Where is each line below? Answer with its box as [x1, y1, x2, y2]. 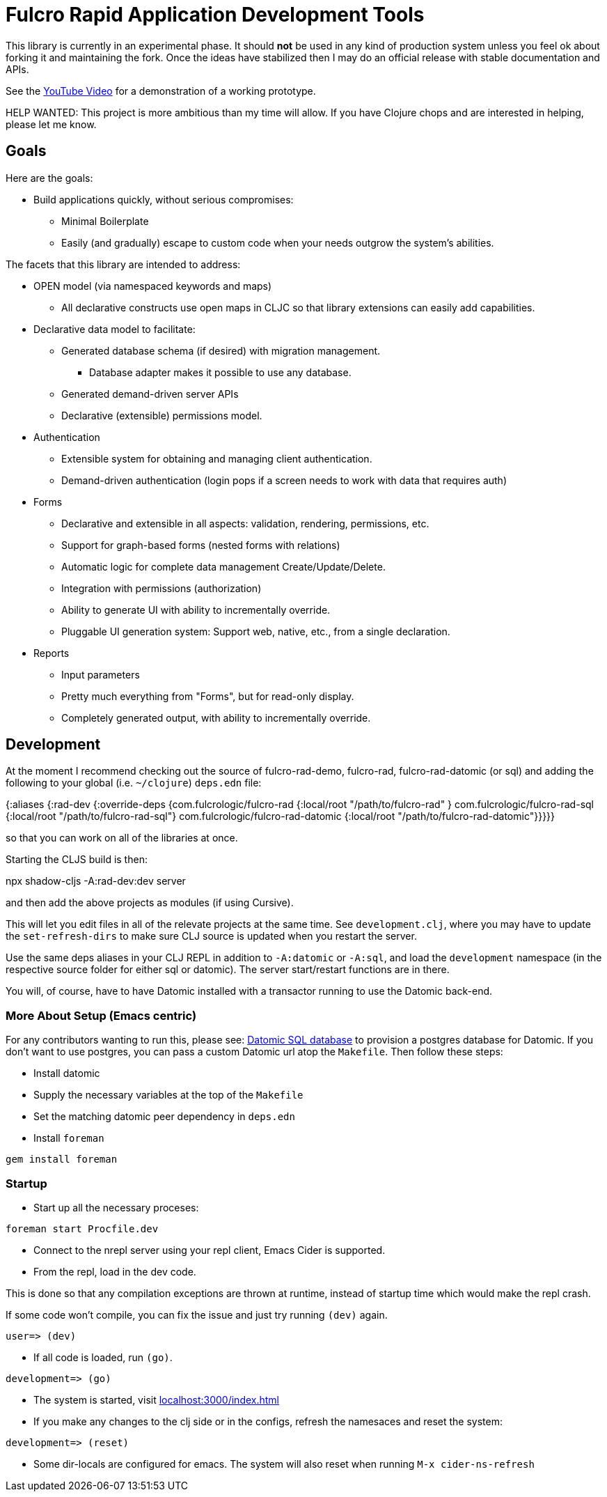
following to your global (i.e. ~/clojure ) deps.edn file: [6, 777, 262, 789]
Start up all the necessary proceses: [33, 1201, 199, 1213]
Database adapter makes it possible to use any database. [89, 366, 352, 378]
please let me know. [6, 118, 97, 130]
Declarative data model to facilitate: [33, 323, 196, 335]
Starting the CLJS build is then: [6, 853, 148, 866]
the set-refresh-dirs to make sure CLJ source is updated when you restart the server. [6, 930, 417, 943]
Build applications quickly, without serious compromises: [33, 193, 294, 205]
